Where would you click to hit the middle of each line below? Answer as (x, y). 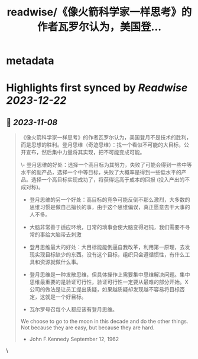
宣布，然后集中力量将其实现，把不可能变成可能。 (85, 153)
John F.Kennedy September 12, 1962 (74, 339)
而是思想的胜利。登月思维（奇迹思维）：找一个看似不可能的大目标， (102, 145)
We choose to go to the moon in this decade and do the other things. (104, 322)
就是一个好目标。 (66, 297)
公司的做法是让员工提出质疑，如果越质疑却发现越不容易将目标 (105, 290)
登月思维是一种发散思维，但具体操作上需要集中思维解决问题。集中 (110, 275)
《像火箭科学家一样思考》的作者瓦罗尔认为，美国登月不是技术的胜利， (106, 138)
